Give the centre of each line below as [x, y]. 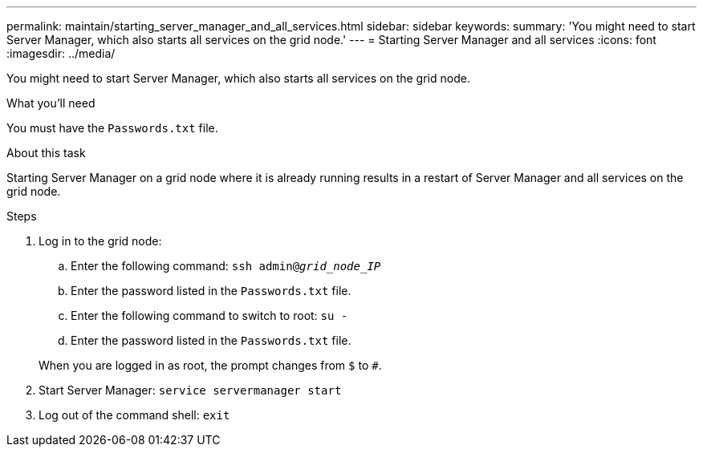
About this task [46, 153]
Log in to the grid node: [100, 241]
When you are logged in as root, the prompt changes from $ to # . [210, 365]
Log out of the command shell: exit [134, 415]
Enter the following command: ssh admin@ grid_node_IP [226, 266]
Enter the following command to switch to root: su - [209, 315]
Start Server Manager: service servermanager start [190, 390]
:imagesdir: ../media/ [61, 53]
